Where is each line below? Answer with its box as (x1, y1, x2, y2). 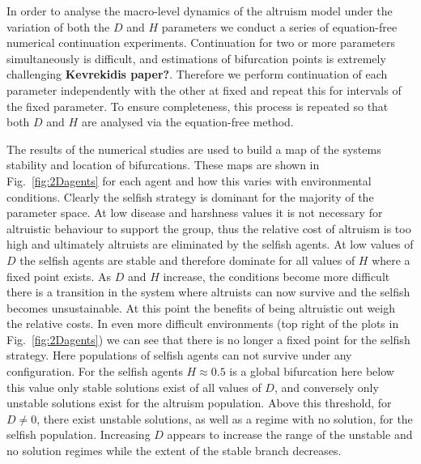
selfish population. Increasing (6, 426, 151, 443)
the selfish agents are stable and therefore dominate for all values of (19, 251, 355, 268)
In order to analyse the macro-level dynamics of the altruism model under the (6, 2, 393, 19)
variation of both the (6, 18, 110, 35)
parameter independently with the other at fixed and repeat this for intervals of (6, 81, 402, 98)
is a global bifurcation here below (229, 363, 394, 380)
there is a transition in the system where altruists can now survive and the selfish (6, 283, 410, 300)
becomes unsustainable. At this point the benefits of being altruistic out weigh (6, 299, 396, 316)
